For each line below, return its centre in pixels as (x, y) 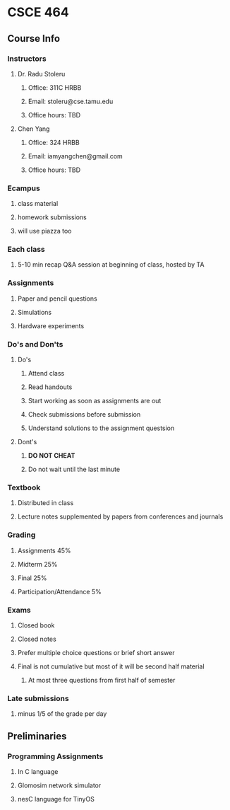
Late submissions (38, 698)
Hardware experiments (51, 325)
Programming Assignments (55, 756)
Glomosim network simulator (59, 785)
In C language (38, 771)
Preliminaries (37, 736)
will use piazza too (44, 231)
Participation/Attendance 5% (60, 591)
